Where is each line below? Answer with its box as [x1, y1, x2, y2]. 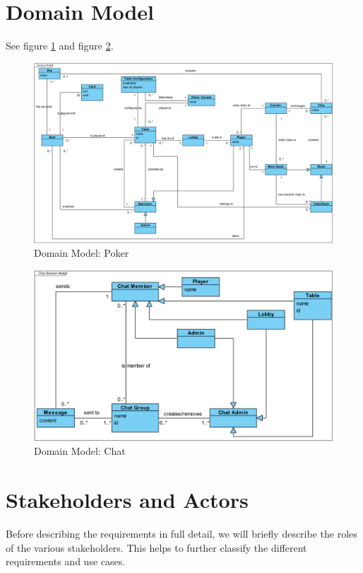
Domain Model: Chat [34, 444, 126, 458]
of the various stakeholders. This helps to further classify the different [6, 540, 307, 555]
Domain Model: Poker [34, 245, 129, 260]
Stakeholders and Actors [6, 485, 249, 514]
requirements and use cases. [6, 554, 126, 569]
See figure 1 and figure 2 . [6, 38, 114, 53]
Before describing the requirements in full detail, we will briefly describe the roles [6, 526, 357, 541]
